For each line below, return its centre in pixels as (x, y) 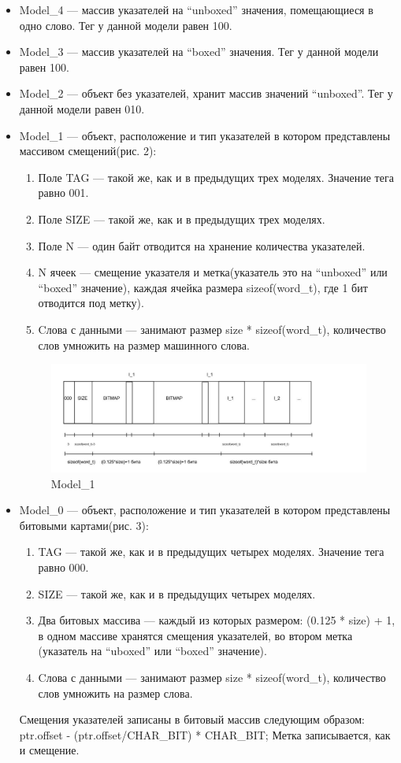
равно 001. (63, 193)
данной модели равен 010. (82, 108)
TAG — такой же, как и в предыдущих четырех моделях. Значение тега (211, 552)
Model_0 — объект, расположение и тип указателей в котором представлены (205, 510)
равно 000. (63, 567)
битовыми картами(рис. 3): (84, 525)
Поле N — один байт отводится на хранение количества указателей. (202, 245)
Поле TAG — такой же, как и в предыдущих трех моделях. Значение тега (216, 177)
